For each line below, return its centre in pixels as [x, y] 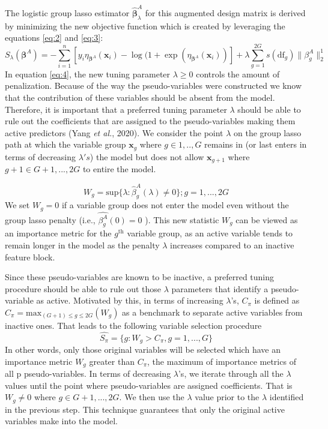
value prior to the [227, 397]
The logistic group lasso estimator [67, 12]
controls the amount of [238, 73]
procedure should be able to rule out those [83, 288]
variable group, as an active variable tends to [210, 233]
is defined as [277, 300]
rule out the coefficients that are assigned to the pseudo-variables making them [150, 121]
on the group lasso [268, 132]
